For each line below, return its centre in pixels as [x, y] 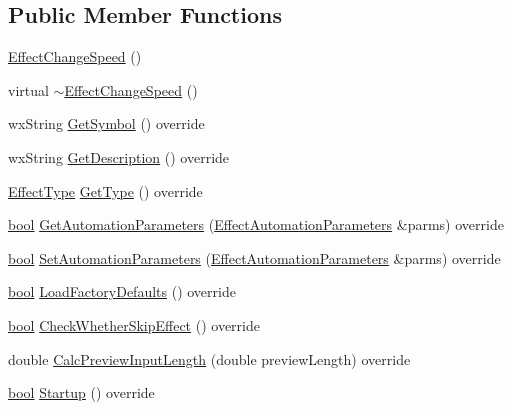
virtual [28, 89]
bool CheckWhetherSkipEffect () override [134, 324]
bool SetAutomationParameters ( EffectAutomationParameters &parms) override [254, 257]
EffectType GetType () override [105, 190]
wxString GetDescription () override [119, 156]
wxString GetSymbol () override [106, 123]
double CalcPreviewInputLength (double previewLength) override [209, 358]
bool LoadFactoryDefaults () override [122, 291]
